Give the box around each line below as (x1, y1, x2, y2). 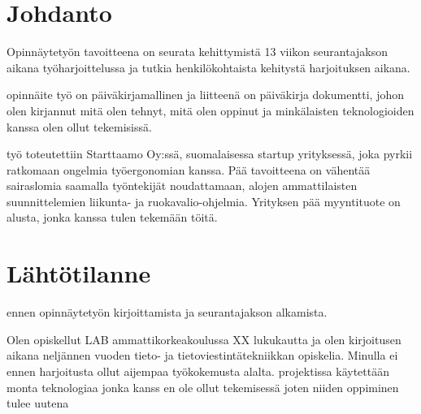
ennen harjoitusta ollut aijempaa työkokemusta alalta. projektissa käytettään (7, 362, 389, 379)
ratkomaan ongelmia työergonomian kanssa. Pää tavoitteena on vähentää (7, 161, 371, 178)
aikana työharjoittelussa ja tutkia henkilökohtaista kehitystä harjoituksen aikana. (7, 58, 410, 75)
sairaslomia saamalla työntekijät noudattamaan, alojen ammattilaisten (7, 177, 358, 194)
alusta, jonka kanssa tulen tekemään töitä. (7, 209, 218, 226)
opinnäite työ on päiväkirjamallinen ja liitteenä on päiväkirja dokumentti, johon (7, 86, 405, 103)
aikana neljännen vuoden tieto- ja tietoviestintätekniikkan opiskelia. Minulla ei (7, 347, 398, 364)
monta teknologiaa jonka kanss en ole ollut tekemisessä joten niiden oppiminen (7, 378, 399, 395)
